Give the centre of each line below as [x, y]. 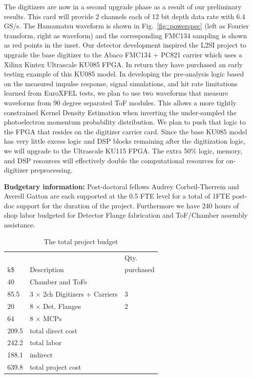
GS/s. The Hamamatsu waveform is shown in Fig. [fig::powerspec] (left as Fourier [126, 26]
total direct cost [53, 330]
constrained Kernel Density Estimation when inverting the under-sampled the [120, 112]
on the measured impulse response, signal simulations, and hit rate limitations [121, 83]
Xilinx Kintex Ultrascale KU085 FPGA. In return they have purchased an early [123, 64]
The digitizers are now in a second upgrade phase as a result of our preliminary [123, 6]
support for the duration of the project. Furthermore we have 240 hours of [128, 205]
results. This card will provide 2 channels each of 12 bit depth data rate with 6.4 [125, 16]
